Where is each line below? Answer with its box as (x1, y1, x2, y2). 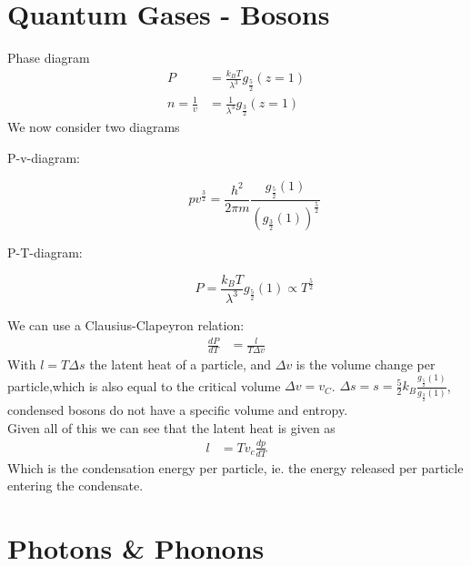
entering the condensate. (7, 476, 144, 495)
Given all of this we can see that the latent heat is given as (7, 418, 336, 437)
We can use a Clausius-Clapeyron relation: (7, 315, 245, 334)
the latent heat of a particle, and (89, 354, 272, 373)
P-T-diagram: (7, 242, 83, 261)
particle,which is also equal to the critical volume (7, 376, 281, 395)
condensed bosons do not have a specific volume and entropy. (7, 400, 348, 419)
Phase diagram (7, 48, 90, 67)
